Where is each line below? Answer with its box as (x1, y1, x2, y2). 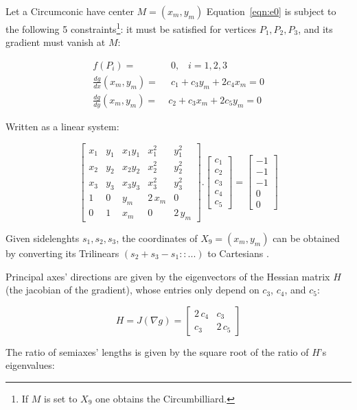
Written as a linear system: (5, 119, 119, 133)
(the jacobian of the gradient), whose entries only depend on (5, 282, 260, 297)
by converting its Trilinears (5, 245, 119, 260)
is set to (44, 391, 78, 405)
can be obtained (273, 230, 340, 245)
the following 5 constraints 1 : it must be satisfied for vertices (5, 20, 256, 36)
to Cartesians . (207, 245, 269, 260)
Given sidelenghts (5, 230, 80, 245)
